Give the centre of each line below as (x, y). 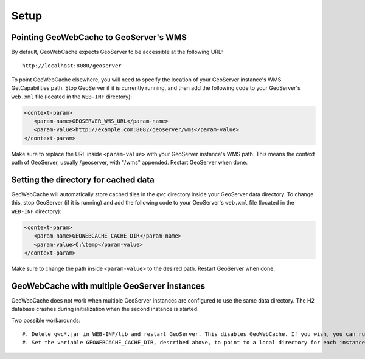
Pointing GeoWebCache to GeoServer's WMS (99, 37)
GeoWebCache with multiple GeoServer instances (108, 286)
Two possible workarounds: (46, 320)
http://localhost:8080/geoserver (72, 66)
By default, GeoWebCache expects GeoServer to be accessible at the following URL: (117, 52)
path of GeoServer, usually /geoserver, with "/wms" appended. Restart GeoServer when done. (129, 162)
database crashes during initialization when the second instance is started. (105, 309)
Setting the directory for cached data (83, 179)
